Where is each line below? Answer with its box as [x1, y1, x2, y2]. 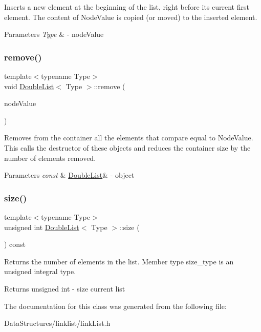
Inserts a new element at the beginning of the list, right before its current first [4, 2, 249, 12]
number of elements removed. [4, 152, 96, 163]
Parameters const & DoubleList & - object [4, 170, 135, 180]
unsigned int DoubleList [4, 221, 79, 232]
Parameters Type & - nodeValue [4, 29, 104, 39]
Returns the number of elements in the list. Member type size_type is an [4, 256, 234, 266]
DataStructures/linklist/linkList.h [4, 318, 111, 328]
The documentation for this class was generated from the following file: [4, 300, 227, 311]
